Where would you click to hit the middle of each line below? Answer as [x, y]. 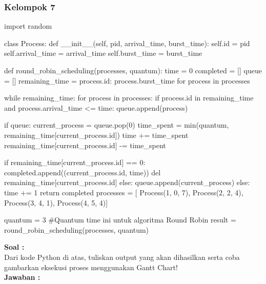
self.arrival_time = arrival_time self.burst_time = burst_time [103, 53]
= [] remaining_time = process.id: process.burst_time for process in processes [127, 80]
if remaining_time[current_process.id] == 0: [75, 162]
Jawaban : [22, 277]
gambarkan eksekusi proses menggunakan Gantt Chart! [91, 267]
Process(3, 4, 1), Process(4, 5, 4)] [56, 202]
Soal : [14, 247]
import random [28, 26]
